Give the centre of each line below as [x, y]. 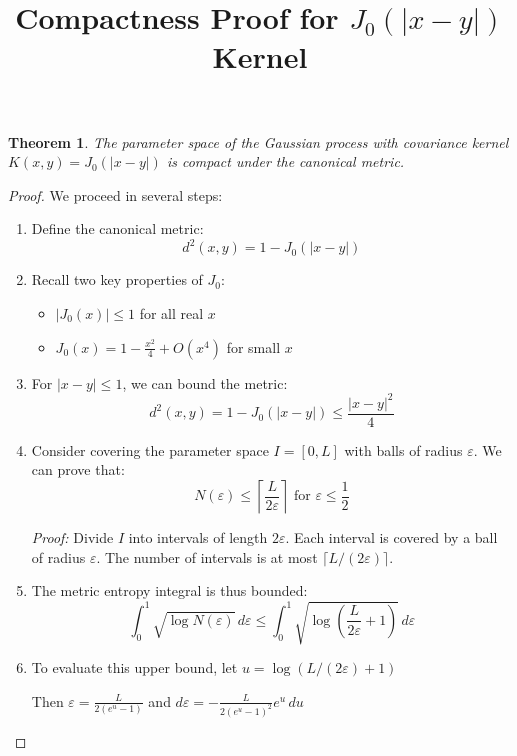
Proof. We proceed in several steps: [115, 194]
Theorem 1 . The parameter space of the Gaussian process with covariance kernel [258, 141]
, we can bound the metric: [205, 382]
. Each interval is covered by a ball [391, 536]
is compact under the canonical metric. [285, 161]
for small [253, 346]
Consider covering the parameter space [150, 449]
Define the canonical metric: [117, 228]
